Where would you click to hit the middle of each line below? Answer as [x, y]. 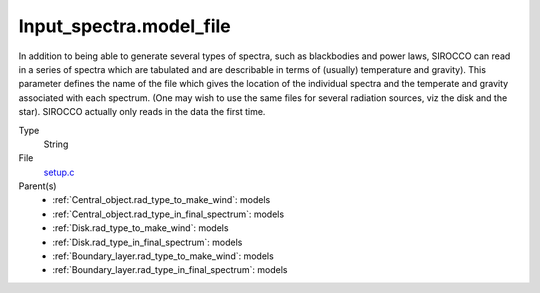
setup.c [59, 172]
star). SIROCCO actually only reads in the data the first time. [142, 112]
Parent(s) [37, 186]
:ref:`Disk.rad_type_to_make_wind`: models [140, 228]
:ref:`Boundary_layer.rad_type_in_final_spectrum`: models [170, 270]
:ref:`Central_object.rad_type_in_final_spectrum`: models [168, 214]
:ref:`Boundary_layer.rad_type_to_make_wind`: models [163, 256]
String [56, 144]
